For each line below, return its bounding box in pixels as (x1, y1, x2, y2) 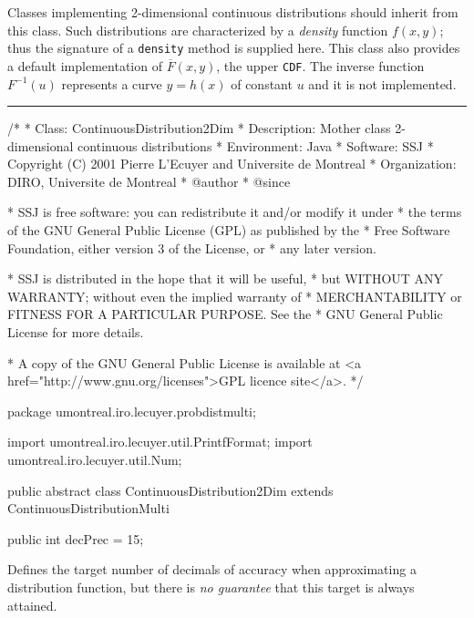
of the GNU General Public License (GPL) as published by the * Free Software (7, 221, 450, 240)
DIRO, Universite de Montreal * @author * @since (7, 171, 291, 191)
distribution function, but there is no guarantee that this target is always (7, 577, 415, 596)
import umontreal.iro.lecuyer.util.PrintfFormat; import (7, 432, 313, 451)
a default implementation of (7, 56, 162, 75)
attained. (7, 595, 57, 614)
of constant (231, 74, 293, 93)
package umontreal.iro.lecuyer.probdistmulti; (7, 401, 256, 420)
